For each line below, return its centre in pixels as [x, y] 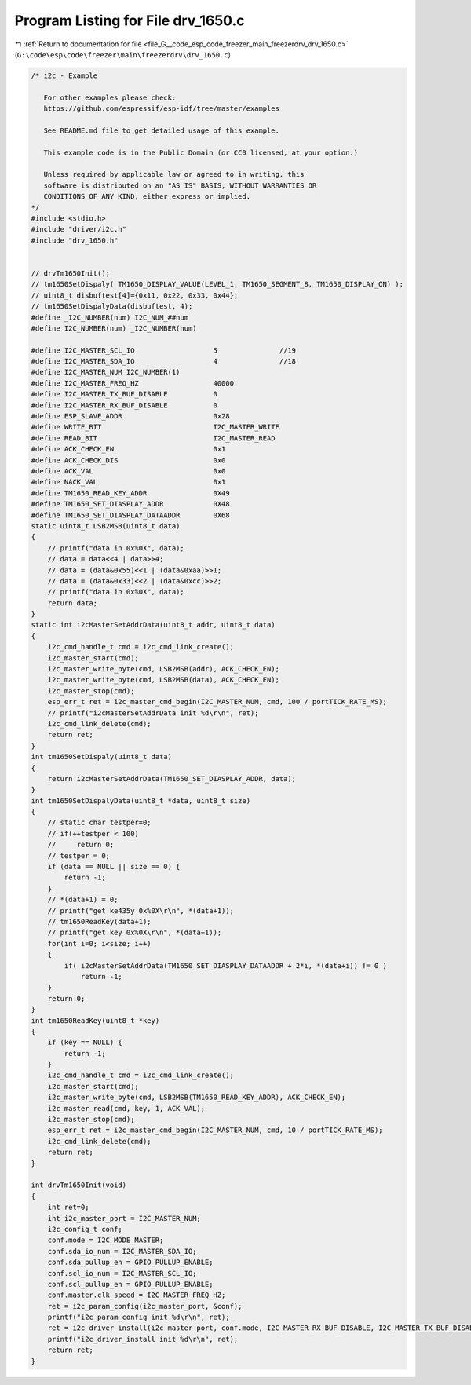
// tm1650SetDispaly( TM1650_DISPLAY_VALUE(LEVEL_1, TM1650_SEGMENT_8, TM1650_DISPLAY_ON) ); [217, 284]
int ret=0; [68, 1208]
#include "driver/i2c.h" [79, 229]
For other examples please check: [110, 97]
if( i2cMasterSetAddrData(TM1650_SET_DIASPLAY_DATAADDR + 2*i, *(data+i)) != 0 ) [226, 965]
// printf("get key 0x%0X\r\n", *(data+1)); [135, 933]
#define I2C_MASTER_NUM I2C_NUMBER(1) [106, 372]
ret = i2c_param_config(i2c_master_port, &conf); [145, 1306]
